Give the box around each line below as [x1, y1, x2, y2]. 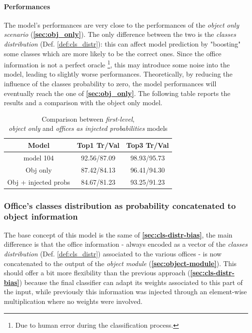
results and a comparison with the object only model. [4, 97, 162, 108]
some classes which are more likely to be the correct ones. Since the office [4, 48, 221, 58]
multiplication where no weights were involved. [4, 296, 142, 306]
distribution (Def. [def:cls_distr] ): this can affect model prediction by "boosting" [4, 38, 241, 48]
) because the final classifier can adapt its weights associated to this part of [19, 277, 243, 287]
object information [4, 210, 78, 222]
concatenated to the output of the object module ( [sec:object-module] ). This [4, 258, 237, 268]
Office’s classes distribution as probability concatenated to [4, 199, 236, 211]
